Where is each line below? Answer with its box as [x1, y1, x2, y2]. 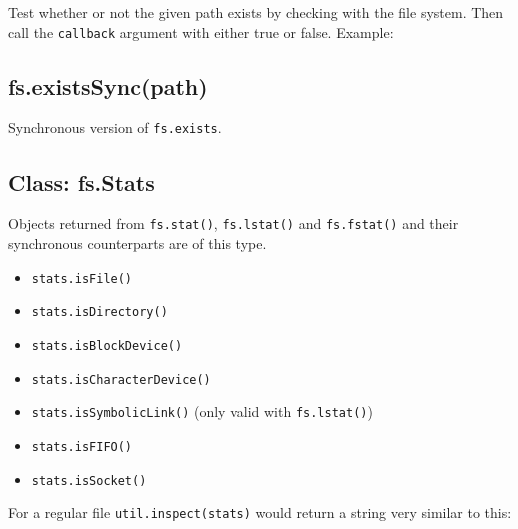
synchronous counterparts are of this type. [8, 232, 267, 253]
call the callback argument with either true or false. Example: [8, 21, 394, 42]
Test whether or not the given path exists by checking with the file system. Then [8, 2, 504, 22]
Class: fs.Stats [8, 166, 155, 197]
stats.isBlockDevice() [31, 338, 183, 353]
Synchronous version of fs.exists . [8, 117, 222, 138]
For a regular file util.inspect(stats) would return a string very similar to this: [8, 502, 512, 523]
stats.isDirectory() [31, 305, 168, 320]
